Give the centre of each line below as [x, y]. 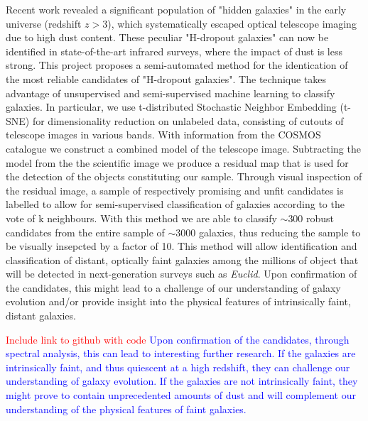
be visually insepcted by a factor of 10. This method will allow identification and [182, 246]
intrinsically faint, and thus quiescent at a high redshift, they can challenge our [178, 367]
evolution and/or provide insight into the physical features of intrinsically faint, [178, 301]
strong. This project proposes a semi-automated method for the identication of [177, 65]
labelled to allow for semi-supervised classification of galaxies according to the [175, 204]
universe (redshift [44, 23]
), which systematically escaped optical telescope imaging [232, 23]
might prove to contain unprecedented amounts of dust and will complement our [181, 395]
